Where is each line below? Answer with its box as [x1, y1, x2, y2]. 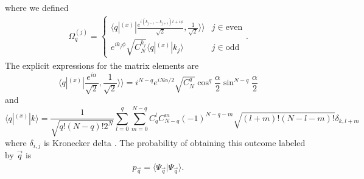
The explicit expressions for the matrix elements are [5, 59, 199, 71]
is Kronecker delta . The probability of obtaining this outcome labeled [43, 136, 306, 149]
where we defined [5, 1, 69, 13]
